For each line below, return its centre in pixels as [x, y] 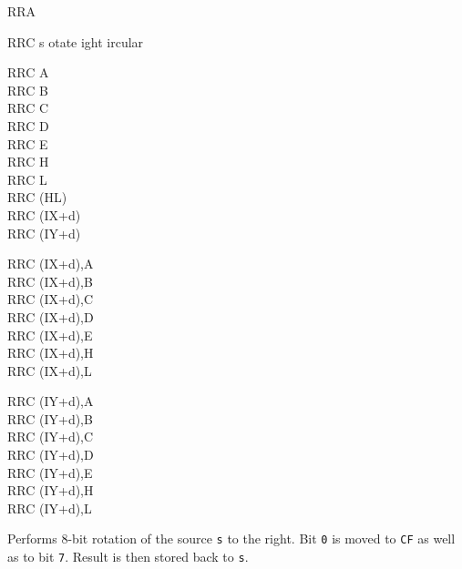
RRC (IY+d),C [51, 437]
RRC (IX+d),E [50, 335]
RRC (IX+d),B [50, 281]
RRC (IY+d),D [51, 455]
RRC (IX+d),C [51, 299]
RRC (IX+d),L [50, 370]
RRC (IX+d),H [51, 353]
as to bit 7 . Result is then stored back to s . [128, 557]
